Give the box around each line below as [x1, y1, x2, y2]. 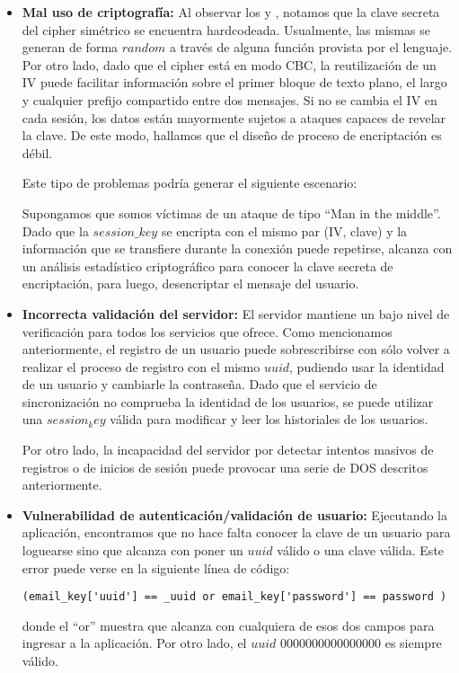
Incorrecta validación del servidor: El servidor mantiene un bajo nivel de [22, 304, 450, 323]
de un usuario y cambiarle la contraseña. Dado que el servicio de [22, 375, 377, 394]
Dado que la [22, 221, 89, 240]
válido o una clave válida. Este [277, 541, 445, 560]
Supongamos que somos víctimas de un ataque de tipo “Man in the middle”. [22, 203, 441, 222]
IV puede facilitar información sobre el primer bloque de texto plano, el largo [22, 73, 447, 92]
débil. [22, 143, 53, 162]
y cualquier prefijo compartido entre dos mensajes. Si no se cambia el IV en [22, 90, 437, 109]
